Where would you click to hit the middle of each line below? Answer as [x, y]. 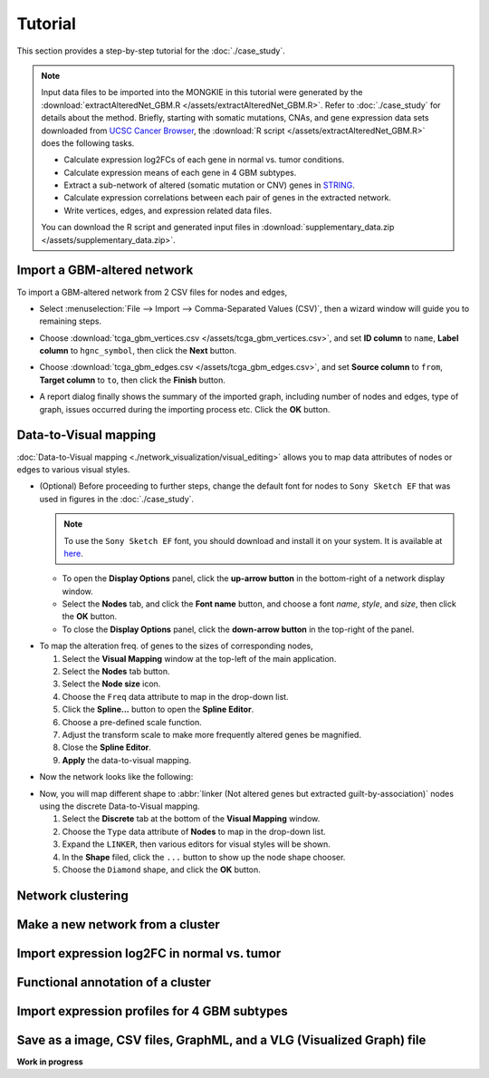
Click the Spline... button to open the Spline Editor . [158, 709]
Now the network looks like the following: [116, 777]
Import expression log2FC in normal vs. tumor [149, 953]
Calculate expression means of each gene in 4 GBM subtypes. [180, 172]
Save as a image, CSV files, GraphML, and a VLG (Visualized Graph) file [221, 1039]
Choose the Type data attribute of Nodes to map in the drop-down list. [194, 831]
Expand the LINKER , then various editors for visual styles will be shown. [196, 844]
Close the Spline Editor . [106, 747]
